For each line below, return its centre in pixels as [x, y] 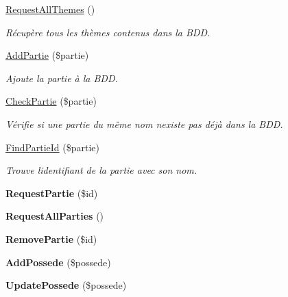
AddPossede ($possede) [58, 262]
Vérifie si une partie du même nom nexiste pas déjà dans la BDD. [144, 124]
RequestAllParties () [55, 216]
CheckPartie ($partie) [51, 101]
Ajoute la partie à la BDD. [62, 78]
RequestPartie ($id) [52, 193]
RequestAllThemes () [50, 9]
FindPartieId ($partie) [53, 147]
